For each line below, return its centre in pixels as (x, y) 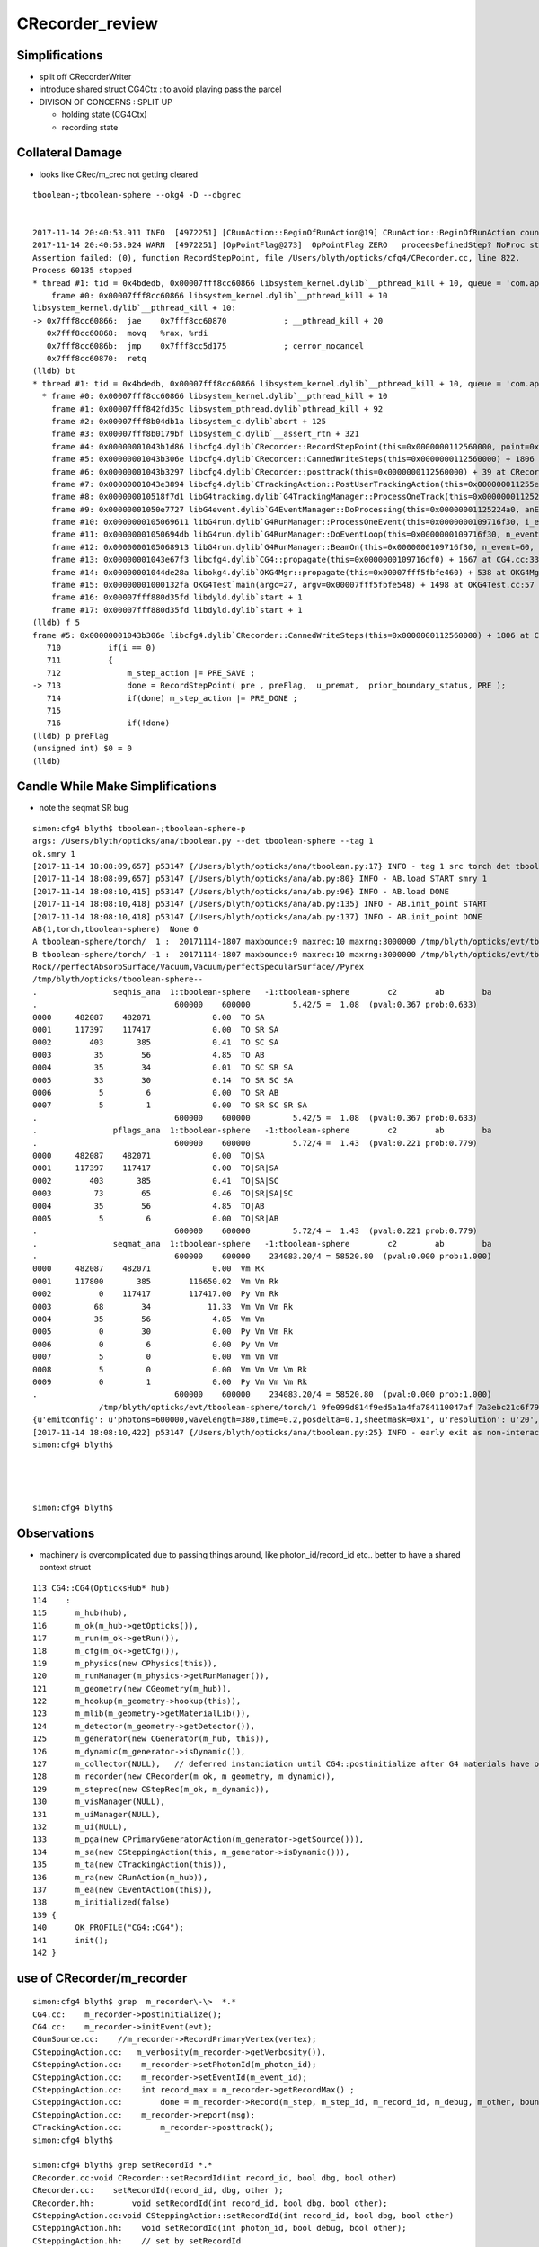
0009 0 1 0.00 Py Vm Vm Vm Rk (170, 1381)
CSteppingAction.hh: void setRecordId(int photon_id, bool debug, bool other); (220, 2228)
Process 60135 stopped (83, 271)
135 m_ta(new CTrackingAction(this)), (130, 1865)
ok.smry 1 (54, 853)
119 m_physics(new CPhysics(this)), (125, 1663)
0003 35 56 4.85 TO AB (149, 1055)
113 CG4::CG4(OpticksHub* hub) (102, 1588)
